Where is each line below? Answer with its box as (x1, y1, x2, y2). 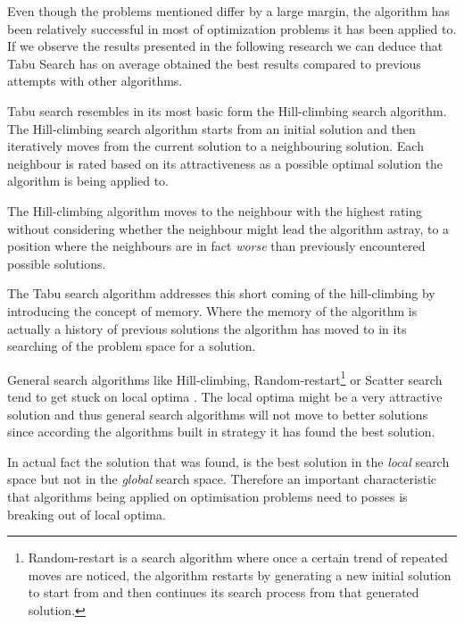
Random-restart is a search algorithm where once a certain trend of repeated (28, 548, 448, 567)
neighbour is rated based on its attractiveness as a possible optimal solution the (7, 154, 443, 172)
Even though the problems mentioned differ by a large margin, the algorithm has (7, 2, 451, 20)
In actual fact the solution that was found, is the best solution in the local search (7, 452, 450, 470)
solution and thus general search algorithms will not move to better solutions (7, 404, 428, 423)
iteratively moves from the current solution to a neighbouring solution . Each (7, 137, 424, 155)
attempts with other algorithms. (7, 71, 183, 90)
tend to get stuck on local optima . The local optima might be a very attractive (7, 387, 443, 405)
